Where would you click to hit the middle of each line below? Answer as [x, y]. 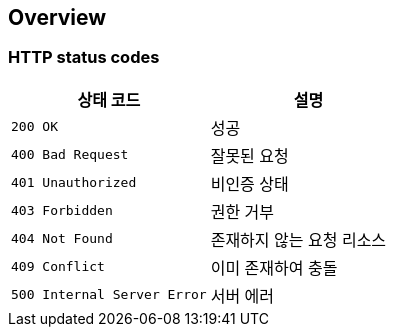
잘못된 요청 [249, 155]
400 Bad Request [70, 155]
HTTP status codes [84, 57]
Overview [57, 17]
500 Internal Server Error [109, 295]
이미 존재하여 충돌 [274, 267]
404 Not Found [62, 239]
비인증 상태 [249, 183]
